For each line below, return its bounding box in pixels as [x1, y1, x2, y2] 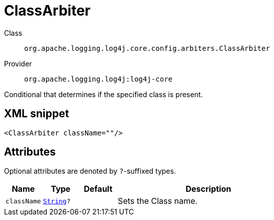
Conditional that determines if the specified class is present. [4, 90, 203, 99]
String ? [43, 197, 71, 205]
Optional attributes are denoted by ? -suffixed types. [4, 167, 176, 176]
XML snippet [4, 107, 69, 120]
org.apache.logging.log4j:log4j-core [24, 75, 173, 83]
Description [186, 184, 231, 194]
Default [83, 184, 113, 194]
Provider [4, 59, 32, 68]
